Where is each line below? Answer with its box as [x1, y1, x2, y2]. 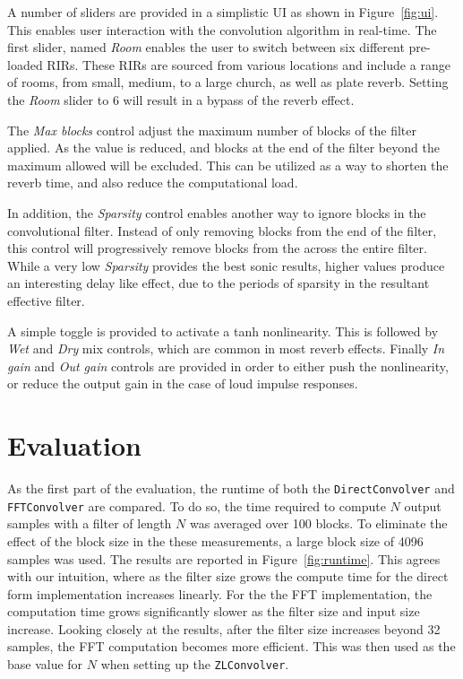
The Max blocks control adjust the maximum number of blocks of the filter [7, 120, 417, 139]
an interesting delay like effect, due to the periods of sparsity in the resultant [7, 274, 430, 292]
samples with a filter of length [7, 514, 172, 533]
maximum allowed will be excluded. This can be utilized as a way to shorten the [7, 155, 449, 174]
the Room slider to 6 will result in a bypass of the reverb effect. [7, 90, 355, 109]
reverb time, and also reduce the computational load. [7, 173, 298, 192]
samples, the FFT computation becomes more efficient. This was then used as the [7, 637, 456, 656]
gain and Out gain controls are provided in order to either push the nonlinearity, [7, 356, 449, 375]
